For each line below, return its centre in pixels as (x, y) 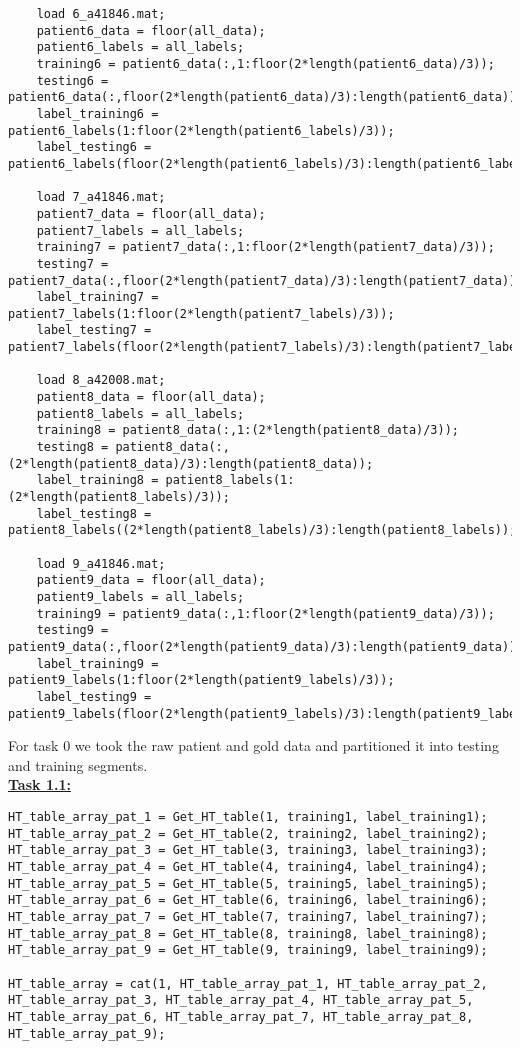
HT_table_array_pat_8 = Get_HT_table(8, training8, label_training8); (248, 933)
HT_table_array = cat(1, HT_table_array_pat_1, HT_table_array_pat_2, (248, 983)
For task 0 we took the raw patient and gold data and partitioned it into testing (253, 745)
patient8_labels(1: (230, 480)
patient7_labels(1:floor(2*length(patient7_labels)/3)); (201, 313)
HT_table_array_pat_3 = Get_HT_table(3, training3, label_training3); (248, 850)
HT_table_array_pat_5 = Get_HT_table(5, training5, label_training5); (248, 883)
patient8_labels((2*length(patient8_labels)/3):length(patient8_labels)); (262, 530)
